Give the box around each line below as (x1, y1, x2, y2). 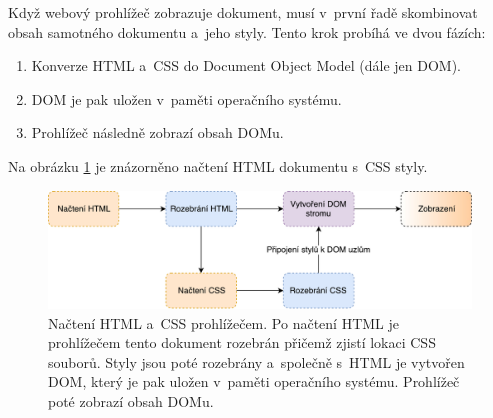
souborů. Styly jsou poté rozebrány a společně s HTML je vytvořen (48, 351, 465, 372)
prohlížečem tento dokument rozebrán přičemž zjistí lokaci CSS (48, 332, 436, 353)
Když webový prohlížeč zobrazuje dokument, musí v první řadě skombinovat (8, 2, 478, 22)
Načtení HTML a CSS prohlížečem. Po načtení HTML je (48, 312, 399, 333)
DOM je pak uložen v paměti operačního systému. (31, 88, 342, 109)
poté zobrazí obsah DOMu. (48, 390, 214, 411)
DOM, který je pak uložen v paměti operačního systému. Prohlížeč (48, 371, 460, 392)
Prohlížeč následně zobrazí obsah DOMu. (31, 122, 284, 143)
